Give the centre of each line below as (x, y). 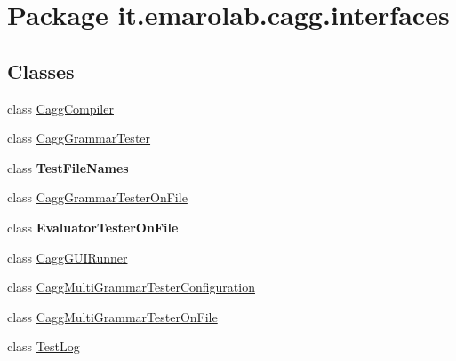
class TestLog (44, 346)
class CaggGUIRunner (68, 257)
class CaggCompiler (60, 108)
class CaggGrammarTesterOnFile (97, 197)
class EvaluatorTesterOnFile (93, 227)
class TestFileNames (68, 167)
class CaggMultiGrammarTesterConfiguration (131, 287)
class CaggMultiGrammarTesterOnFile (112, 316)
